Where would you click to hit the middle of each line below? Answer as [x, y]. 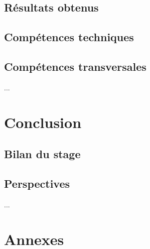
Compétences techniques [69, 37]
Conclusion [43, 122]
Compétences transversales [75, 66]
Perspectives [37, 183]
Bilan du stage [42, 154]
